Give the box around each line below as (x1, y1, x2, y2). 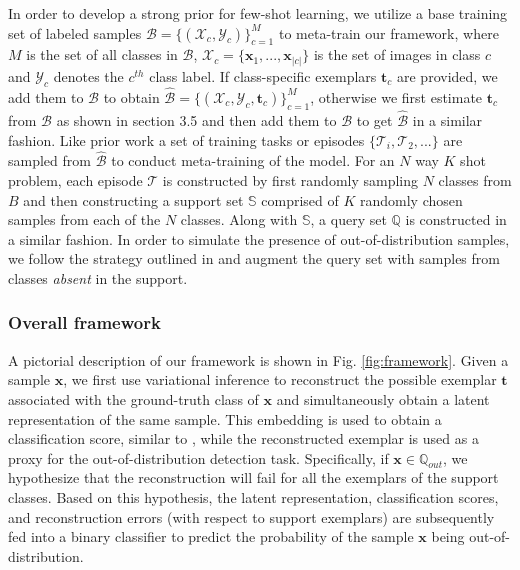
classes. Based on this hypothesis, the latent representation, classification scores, (8, 487, 499, 508)
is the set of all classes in (26, 44, 178, 65)
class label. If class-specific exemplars (149, 65, 377, 86)
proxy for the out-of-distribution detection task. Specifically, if (8, 447, 389, 468)
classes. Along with (180, 209, 298, 230)
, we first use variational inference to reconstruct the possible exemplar (63, 369, 497, 390)
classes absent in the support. (8, 267, 188, 288)
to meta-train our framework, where (278, 22, 499, 43)
